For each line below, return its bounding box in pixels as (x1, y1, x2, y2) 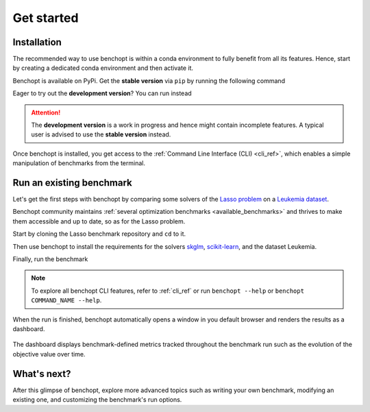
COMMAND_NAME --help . (31, 296, 102, 304)
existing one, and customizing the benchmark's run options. (12, 396, 182, 404)
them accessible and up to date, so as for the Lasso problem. (12, 217, 186, 226)
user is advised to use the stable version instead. (31, 130, 171, 138)
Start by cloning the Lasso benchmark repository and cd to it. (12, 230, 186, 238)
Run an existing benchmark (12, 177, 133, 189)
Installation (12, 36, 62, 48)
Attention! (31, 108, 61, 117)
